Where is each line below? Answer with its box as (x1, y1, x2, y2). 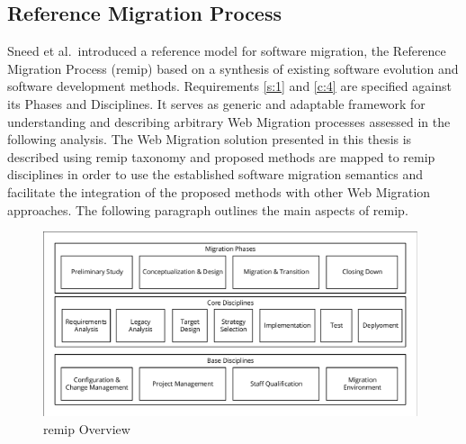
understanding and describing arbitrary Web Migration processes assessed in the (7, 112, 451, 131)
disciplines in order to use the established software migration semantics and (7, 165, 423, 184)
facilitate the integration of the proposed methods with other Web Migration (7, 182, 431, 201)
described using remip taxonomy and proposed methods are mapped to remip (7, 147, 435, 166)
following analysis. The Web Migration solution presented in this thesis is (7, 130, 412, 149)
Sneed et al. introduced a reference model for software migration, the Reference (7, 41, 446, 60)
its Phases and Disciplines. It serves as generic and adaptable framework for (7, 94, 426, 113)
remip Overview (43, 419, 130, 438)
